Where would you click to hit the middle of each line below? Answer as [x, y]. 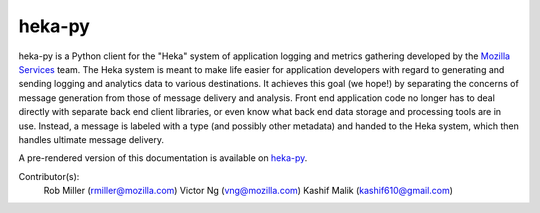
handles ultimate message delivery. [91, 139]
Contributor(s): [49, 176]
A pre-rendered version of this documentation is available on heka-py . [163, 158]
